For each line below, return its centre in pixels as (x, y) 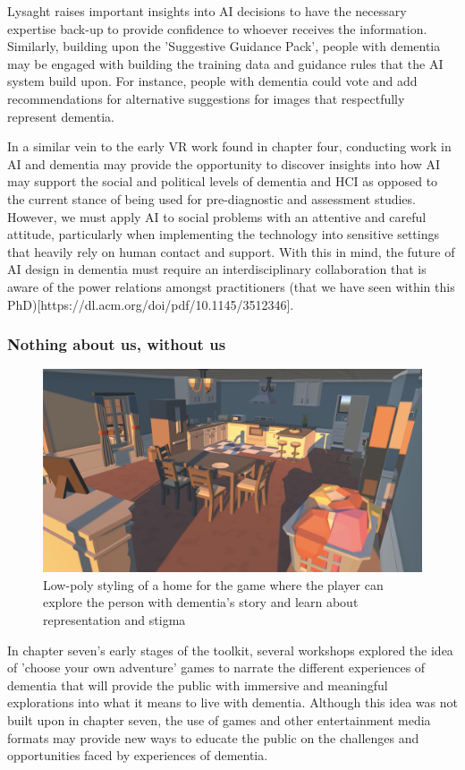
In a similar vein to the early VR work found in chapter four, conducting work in (229, 146)
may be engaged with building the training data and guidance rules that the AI (225, 63)
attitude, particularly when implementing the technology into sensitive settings (224, 234)
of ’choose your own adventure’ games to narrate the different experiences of (216, 667)
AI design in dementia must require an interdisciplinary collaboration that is (217, 269)
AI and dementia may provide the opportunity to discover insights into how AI (224, 163)
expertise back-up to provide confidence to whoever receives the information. (217, 28)
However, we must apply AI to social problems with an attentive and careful (217, 216)
